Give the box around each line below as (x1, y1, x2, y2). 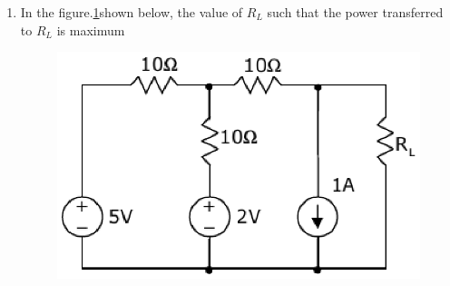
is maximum (56, 20, 125, 39)
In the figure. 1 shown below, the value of (20, 3, 243, 21)
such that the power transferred (267, 3, 444, 21)
